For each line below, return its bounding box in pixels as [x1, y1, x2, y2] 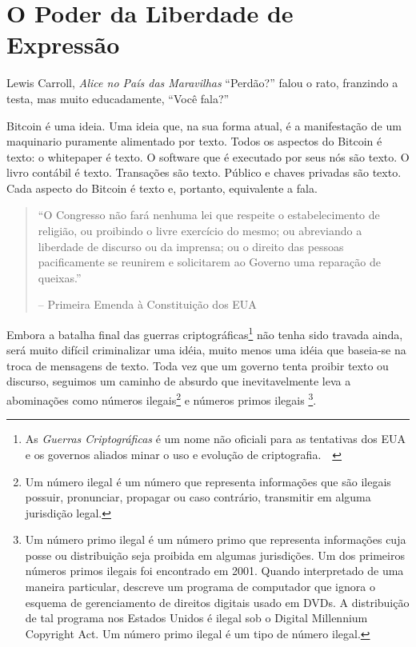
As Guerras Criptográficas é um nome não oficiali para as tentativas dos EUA [25, 430, 406, 447]
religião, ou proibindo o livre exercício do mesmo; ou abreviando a [38, 222, 362, 239]
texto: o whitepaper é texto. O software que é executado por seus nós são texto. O [6, 148, 410, 165]
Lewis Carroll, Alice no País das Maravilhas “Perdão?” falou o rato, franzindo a [6, 74, 398, 91]
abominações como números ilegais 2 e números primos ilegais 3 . [6, 389, 317, 408]
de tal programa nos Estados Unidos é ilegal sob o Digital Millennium [25, 609, 368, 626]
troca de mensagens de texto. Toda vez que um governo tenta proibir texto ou [6, 357, 389, 373]
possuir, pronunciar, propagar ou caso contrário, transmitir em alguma [25, 489, 371, 505]
